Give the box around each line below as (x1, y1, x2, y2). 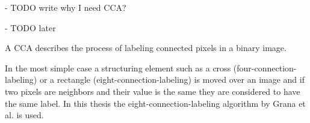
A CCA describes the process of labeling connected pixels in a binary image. (5, 41, 287, 54)
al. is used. (5, 109, 44, 121)
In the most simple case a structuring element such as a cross (5, 61, 231, 74)
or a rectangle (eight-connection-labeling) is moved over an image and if (39, 73, 305, 86)
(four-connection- (233, 61, 297, 74)
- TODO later (5, 21, 56, 34)
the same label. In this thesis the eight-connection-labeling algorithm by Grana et (5, 97, 306, 109)
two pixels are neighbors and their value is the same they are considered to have (5, 85, 300, 97)
